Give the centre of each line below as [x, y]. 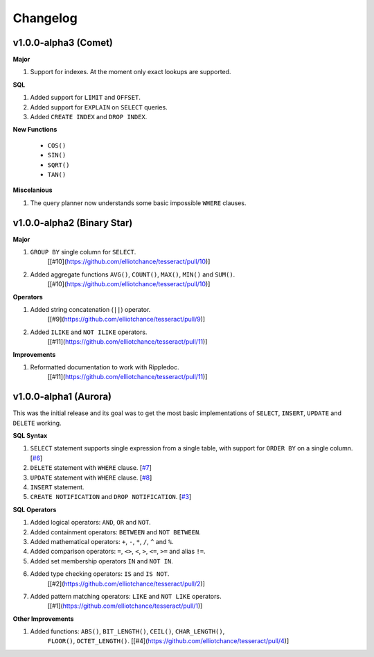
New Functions [35, 130]
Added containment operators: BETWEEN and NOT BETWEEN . [115, 532]
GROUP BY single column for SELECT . [83, 252]
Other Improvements [43, 619]
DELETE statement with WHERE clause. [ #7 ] [91, 468]
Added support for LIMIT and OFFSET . [86, 98]
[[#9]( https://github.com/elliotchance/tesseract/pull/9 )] [126, 319]
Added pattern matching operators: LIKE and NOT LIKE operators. [126, 596]
